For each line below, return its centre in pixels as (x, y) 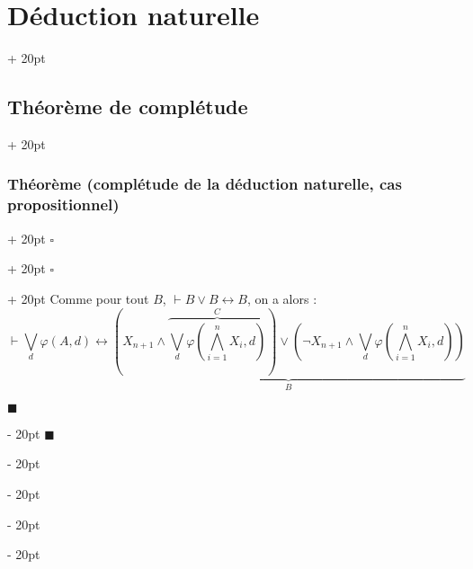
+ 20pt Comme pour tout (78, 298)
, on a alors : (282, 298)
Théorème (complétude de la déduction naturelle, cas (205, 184)
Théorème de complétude (128, 107)
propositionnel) (63, 204)
